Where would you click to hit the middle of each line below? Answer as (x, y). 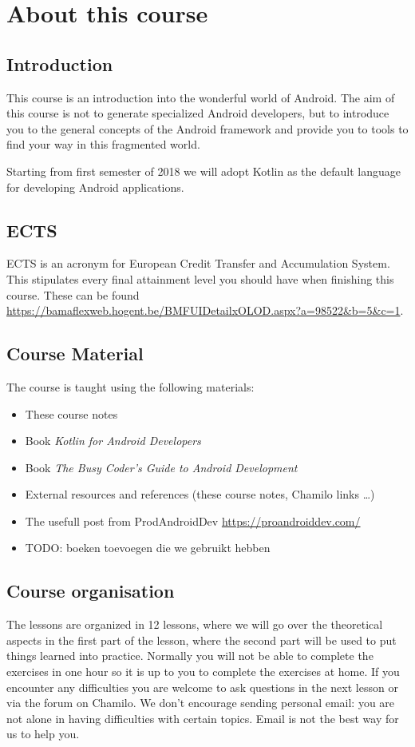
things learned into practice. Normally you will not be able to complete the (190, 656)
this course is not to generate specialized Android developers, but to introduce (198, 113)
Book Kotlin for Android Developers (113, 441)
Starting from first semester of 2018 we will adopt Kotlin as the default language (204, 171)
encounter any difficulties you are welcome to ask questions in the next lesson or (202, 687)
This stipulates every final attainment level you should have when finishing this (200, 278)
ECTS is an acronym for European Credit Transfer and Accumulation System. (198, 263)
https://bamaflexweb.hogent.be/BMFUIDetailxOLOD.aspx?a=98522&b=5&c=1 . (205, 310)
